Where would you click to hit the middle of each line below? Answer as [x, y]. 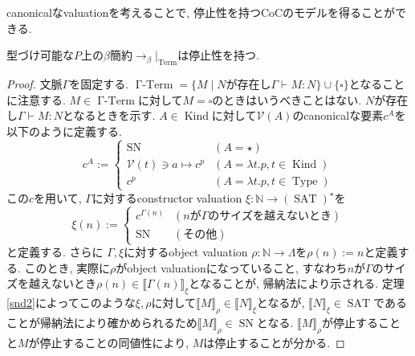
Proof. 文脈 [35, 83]
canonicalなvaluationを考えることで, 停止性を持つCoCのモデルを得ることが [201, 12]
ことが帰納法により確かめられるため [102, 322]
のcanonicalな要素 [338, 115]
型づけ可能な [40, 55]
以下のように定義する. [64, 131]
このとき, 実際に [67, 267]
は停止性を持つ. [219, 55]
